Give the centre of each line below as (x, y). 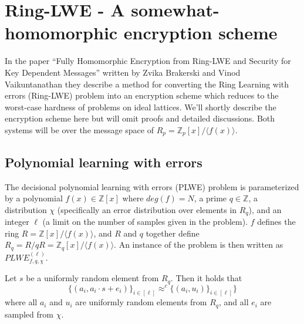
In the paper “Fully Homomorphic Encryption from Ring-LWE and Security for (148, 61)
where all (21, 302)
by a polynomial (34, 198)
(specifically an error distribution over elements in (147, 209)
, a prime (210, 198)
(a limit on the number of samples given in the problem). (145, 222)
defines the (276, 222)
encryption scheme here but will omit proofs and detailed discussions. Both (140, 118)
